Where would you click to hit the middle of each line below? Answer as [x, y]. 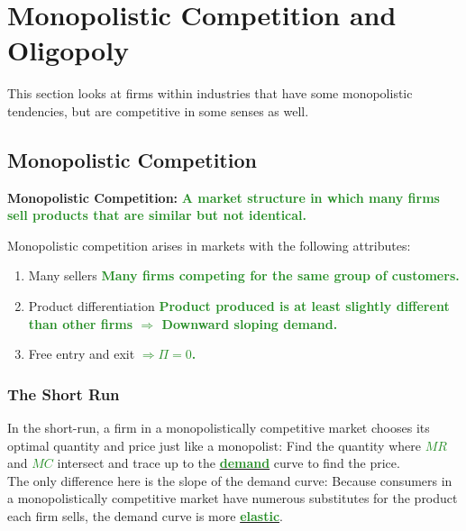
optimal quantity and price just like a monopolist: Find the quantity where [214, 445]
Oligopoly [69, 50]
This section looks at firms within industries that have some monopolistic [210, 93]
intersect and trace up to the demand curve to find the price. [228, 463]
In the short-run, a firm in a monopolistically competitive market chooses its [219, 428]
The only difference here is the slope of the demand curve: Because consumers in [230, 480]
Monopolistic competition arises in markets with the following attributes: [209, 245]
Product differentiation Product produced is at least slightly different [239, 306]
